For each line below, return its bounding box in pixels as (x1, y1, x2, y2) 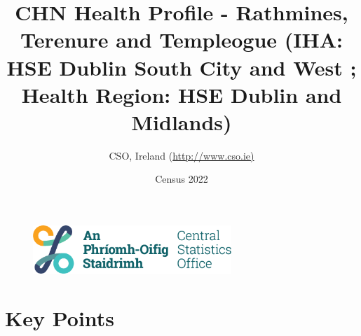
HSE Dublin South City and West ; (6, 52, 357, 81)
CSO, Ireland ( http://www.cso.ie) (109, 148, 254, 162)
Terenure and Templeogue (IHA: (20, 25, 343, 54)
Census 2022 (155, 171, 208, 186)
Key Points (5, 303, 115, 332)
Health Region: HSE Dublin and (21, 80, 342, 108)
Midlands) (131, 107, 232, 136)
